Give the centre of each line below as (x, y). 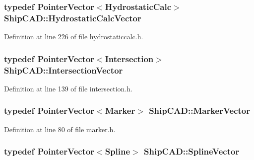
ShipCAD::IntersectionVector (63, 70)
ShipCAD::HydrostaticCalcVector (73, 18)
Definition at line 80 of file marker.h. (60, 129)
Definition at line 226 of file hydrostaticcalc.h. (74, 37)
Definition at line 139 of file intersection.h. (68, 88)
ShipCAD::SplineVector (192, 151)
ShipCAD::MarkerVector (200, 111)
